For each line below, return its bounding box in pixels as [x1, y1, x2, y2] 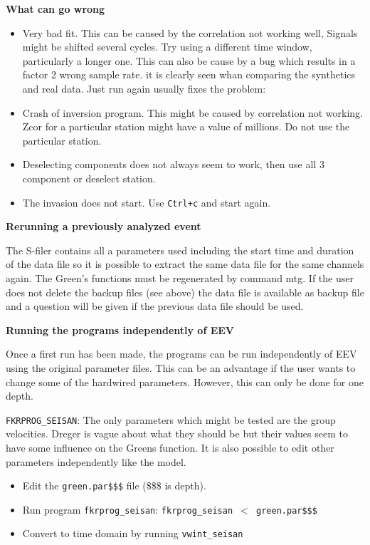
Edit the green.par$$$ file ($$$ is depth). [22, 478, 206, 493]
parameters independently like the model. [6, 454, 186, 469]
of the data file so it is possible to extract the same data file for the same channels [6, 256, 364, 271]
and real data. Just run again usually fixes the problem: [22, 81, 266, 95]
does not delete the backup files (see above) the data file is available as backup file [6, 284, 364, 299]
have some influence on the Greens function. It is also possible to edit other [6, 440, 334, 455]
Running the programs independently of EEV [6, 322, 235, 337]
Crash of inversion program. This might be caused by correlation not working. [22, 105, 363, 120]
